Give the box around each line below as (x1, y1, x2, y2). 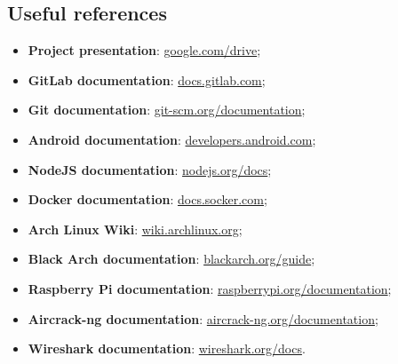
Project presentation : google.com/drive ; (28, 41, 261, 59)
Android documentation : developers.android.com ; (28, 130, 316, 148)
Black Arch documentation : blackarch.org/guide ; (28, 249, 315, 268)
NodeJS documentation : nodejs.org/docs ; (28, 160, 272, 178)
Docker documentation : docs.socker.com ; (28, 190, 267, 209)
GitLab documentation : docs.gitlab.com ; (28, 70, 266, 89)
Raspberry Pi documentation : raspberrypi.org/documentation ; (28, 279, 392, 297)
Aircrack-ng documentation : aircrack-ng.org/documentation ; (28, 309, 378, 328)
